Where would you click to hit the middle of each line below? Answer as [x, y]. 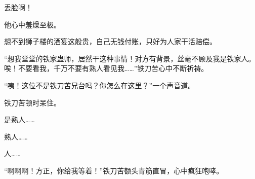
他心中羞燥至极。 [32, 24]
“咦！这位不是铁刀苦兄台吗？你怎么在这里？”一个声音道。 [100, 85]
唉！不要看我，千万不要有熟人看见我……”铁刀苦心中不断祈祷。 [106, 68]
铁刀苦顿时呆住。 [32, 102]
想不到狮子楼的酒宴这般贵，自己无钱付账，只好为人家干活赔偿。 [110, 41]
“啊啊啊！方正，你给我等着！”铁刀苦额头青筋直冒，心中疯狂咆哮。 [114, 170]
